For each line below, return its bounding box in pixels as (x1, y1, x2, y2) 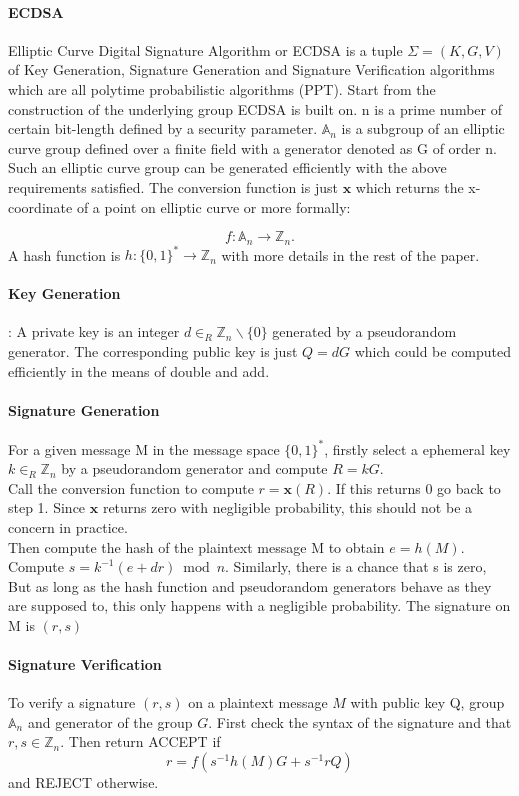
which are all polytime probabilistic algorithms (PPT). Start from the (8, 78, 436, 99)
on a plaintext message (188, 692, 328, 713)
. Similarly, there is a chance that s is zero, (225, 556, 487, 577)
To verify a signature (8, 692, 136, 713)
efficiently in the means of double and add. (8, 360, 270, 381)
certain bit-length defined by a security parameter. (8, 118, 318, 139)
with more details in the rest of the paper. (221, 244, 480, 265)
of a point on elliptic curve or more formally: (76, 196, 351, 217)
